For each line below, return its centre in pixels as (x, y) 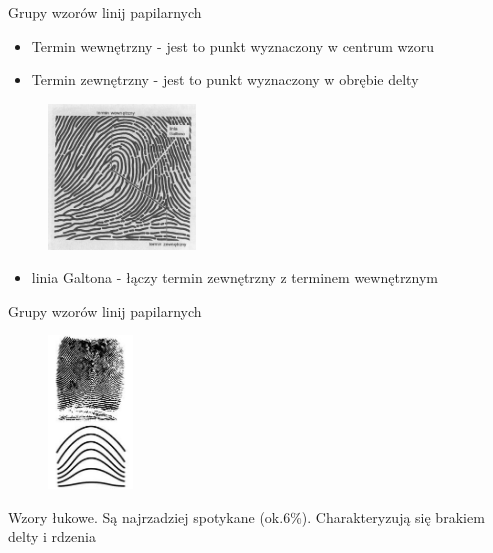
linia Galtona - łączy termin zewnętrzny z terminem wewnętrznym (235, 277)
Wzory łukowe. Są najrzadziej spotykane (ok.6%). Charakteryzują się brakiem (246, 516)
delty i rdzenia (52, 536)
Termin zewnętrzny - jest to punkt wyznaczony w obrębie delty (225, 79)
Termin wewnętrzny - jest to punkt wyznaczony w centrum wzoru (233, 45)
